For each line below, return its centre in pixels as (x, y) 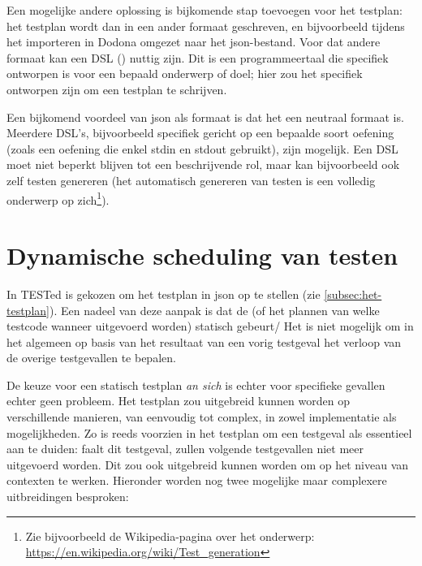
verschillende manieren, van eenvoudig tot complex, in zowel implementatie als (202, 417)
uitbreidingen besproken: (68, 497)
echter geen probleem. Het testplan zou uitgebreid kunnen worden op (178, 401)
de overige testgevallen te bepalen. (91, 358)
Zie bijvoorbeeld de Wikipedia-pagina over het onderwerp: (170, 536)
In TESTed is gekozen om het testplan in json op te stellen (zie (164, 294)
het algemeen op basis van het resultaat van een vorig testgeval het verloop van (204, 341)
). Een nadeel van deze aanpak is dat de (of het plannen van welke (214, 310)
